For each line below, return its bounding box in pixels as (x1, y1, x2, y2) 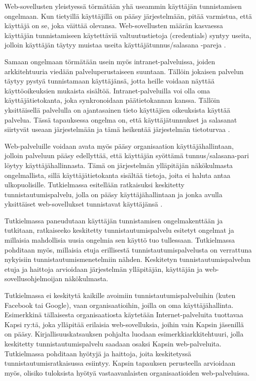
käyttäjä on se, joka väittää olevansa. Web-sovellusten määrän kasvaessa (4, 20, 223, 31)
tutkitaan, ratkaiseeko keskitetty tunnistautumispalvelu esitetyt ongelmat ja (4, 225, 234, 235)
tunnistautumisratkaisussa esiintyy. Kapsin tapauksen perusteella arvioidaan (4, 358, 235, 368)
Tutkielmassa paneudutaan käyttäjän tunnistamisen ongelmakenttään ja (4, 215, 223, 225)
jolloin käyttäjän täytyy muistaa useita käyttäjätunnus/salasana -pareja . (4, 40, 226, 50)
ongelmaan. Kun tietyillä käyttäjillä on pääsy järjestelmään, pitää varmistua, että (4, 10, 252, 21)
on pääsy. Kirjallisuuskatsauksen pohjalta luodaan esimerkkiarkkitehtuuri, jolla (4, 329, 244, 339)
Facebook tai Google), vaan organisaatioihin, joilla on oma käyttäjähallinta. (4, 299, 234, 310)
